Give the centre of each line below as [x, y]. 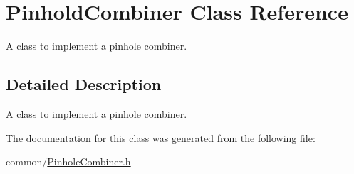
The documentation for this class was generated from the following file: [161, 137]
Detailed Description [84, 84]
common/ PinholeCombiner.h [68, 162]
